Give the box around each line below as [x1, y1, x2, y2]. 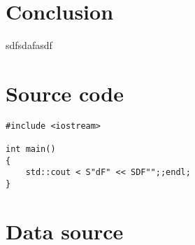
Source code [6, 78, 124, 107]
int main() [6, 144, 56, 155]
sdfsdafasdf [6, 38, 52, 52]
